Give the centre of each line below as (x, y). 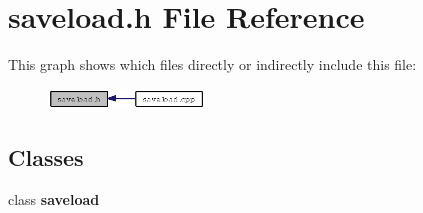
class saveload (54, 199)
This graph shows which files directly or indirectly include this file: (212, 64)
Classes (46, 157)
